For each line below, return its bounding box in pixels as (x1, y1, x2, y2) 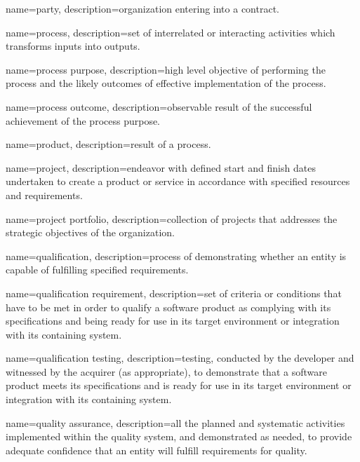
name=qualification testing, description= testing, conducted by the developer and (6, 351, 354, 365)
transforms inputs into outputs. (6, 39, 140, 53)
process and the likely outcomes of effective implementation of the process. (6, 76, 326, 90)
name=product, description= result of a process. (6, 137, 211, 151)
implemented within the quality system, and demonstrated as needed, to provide (6, 429, 352, 444)
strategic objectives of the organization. (6, 225, 175, 240)
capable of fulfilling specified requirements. (6, 262, 189, 277)
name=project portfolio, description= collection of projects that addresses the (6, 211, 338, 226)
